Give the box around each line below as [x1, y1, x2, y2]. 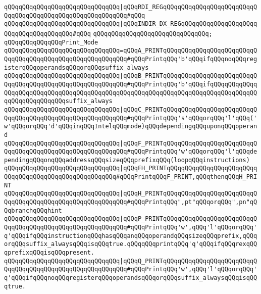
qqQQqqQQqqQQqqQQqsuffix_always [4, 97, 113, 105]
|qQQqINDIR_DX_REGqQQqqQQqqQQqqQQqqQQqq [120, 20, 257, 28]
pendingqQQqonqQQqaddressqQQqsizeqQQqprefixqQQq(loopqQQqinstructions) [4, 156, 250, 164]
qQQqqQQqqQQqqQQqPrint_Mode [4, 38, 98, 46]
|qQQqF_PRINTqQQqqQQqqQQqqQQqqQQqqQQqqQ [120, 139, 257, 147]
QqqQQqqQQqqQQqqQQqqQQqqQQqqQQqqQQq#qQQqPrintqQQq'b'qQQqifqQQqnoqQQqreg [4, 55, 257, 63]
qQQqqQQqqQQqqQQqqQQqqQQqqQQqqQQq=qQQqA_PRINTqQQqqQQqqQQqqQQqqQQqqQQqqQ [4, 47, 257, 55]
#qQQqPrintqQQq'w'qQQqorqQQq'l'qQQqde [127, 148, 257, 156]
